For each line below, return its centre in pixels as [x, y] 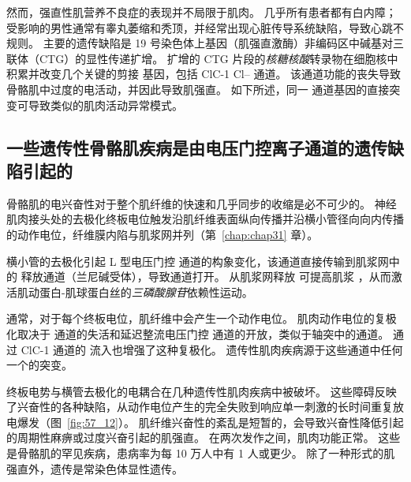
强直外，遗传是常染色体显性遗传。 [95, 468]
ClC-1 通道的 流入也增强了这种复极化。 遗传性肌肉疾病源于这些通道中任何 [212, 349]
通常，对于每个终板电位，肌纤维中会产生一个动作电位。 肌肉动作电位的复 [196, 318]
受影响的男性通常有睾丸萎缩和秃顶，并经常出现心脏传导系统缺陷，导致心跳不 [205, 27]
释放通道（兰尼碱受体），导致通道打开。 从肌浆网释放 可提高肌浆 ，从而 [206, 276]
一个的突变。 [39, 365]
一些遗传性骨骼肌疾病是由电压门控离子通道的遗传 [197, 147]
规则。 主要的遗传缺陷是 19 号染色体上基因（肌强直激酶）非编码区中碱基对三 [205, 43]
